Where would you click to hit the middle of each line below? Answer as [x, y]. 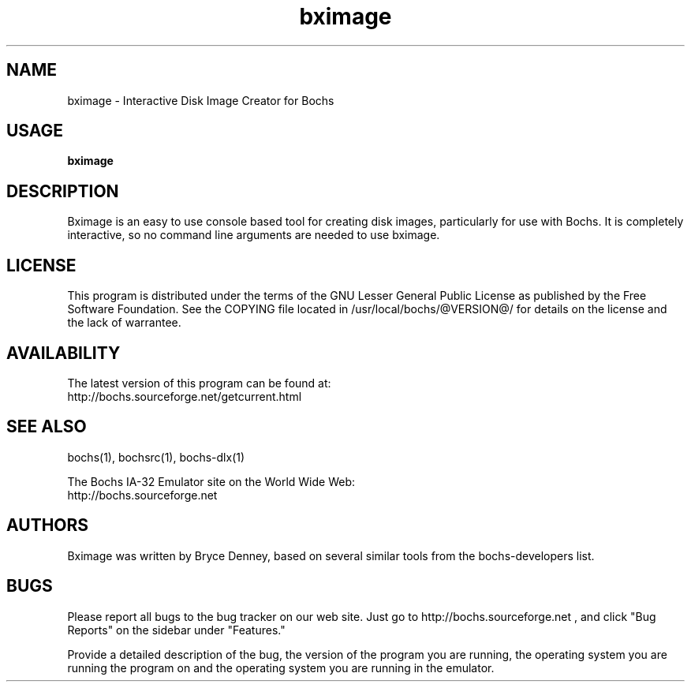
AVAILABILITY [63, 353]
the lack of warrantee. [124, 323]
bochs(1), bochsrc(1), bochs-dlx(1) [156, 457]
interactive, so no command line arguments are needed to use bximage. [254, 235]
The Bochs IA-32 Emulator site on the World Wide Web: [211, 481]
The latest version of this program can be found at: [199, 383]
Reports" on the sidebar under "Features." [176, 630]
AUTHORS [48, 525]
